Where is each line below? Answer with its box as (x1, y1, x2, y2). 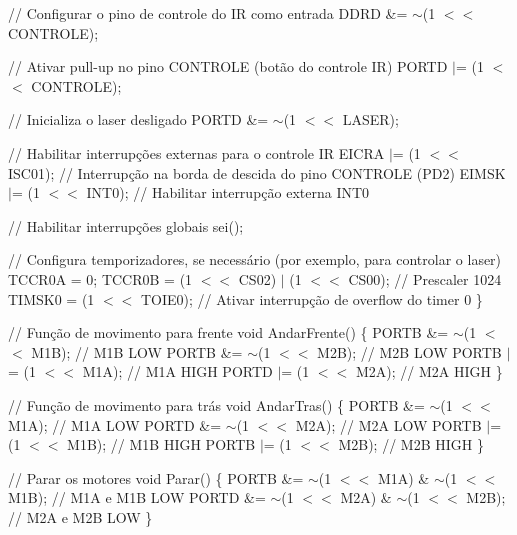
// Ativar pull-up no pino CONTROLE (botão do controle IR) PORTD (8, 56, 448, 77)
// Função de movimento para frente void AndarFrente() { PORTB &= (8, 322, 449, 343)
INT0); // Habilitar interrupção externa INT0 (86, 182, 370, 203)
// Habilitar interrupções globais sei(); (8, 215, 244, 236)
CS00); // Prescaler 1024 (348, 268, 502, 289)
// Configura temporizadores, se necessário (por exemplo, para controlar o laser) (8, 249, 502, 270)
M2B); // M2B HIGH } (338, 434, 484, 455)
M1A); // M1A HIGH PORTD (82, 361, 273, 382)
